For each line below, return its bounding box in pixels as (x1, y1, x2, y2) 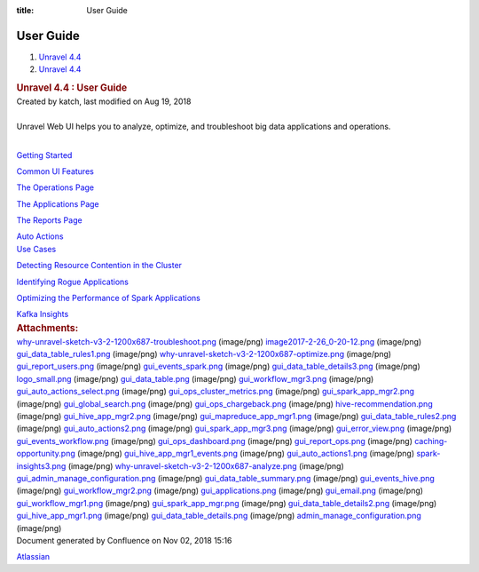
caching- (413, 435, 448, 446)
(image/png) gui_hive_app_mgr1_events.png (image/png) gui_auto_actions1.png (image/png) (76, 449, 415, 459)
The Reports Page (16, 215, 83, 226)
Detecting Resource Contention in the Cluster (16, 260, 182, 271)
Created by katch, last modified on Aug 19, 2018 (16, 96, 192, 107)
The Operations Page (16, 182, 95, 193)
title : (16, 5, 35, 15)
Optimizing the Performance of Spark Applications (16, 293, 201, 304)
